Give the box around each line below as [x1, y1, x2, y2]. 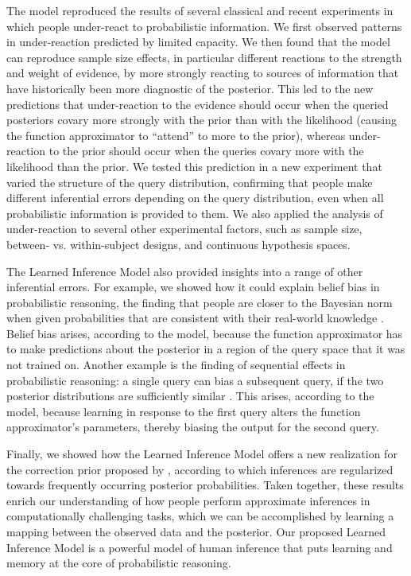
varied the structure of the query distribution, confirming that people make [6, 173, 373, 190]
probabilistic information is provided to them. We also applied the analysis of [6, 204, 383, 221]
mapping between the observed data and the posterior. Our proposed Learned [6, 523, 386, 539]
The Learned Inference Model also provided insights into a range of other [6, 263, 363, 279]
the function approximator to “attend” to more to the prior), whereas [6, 126, 346, 143]
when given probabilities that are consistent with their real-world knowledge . [6, 309, 384, 326]
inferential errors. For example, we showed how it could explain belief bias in [6, 278, 380, 295]
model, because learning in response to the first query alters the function [6, 403, 361, 419]
